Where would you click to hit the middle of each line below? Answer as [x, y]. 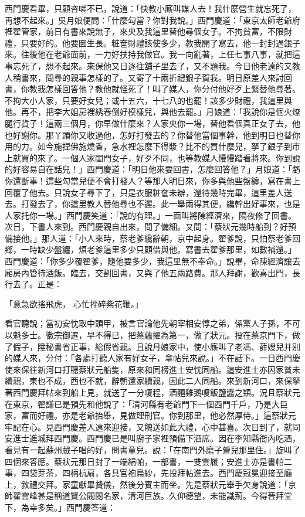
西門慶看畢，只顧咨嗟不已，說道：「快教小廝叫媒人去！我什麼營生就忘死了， [150, 8]
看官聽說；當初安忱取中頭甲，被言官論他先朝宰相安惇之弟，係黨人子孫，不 [148, 323]
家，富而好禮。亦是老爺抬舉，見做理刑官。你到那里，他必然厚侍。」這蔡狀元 [150, 415]
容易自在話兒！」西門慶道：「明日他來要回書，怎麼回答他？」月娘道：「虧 [160, 169]
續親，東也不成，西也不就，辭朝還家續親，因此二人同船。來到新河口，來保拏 [152, 381]
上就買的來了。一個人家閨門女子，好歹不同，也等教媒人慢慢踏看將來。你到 [148, 157]
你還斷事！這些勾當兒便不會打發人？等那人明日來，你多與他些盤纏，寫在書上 [152, 180]
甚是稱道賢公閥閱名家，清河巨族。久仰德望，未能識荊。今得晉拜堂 [165, 496]
